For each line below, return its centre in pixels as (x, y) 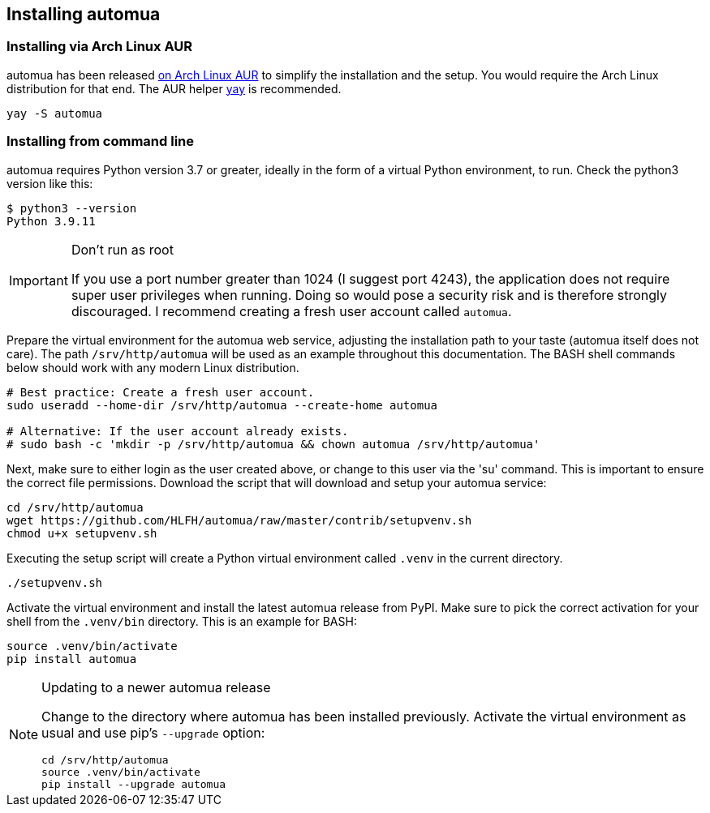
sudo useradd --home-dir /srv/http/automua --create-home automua (222, 405)
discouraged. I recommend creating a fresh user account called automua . (291, 311)
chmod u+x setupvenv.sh (82, 533)
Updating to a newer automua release (156, 687)
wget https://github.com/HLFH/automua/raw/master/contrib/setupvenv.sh (239, 520)
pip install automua (72, 659)
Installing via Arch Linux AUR (100, 47)
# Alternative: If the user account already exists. (178, 431)
